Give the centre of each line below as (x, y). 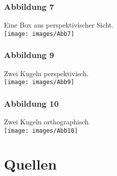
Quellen (30, 163)
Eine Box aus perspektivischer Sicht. (59, 25)
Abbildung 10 (31, 103)
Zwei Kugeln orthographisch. (47, 122)
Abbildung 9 (29, 55)
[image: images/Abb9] (39, 82)
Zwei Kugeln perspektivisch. (46, 73)
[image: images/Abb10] (41, 131)
